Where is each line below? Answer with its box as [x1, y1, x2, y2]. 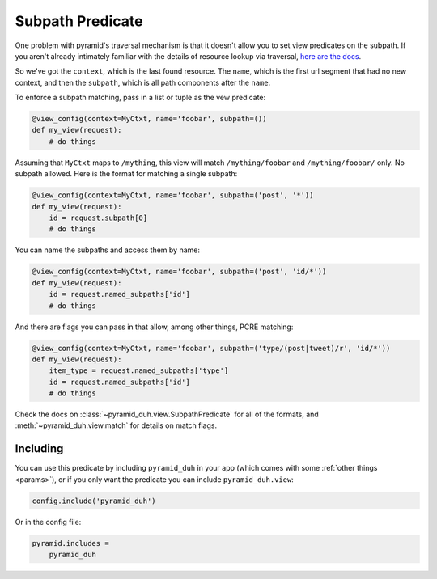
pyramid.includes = [32, 539, 109, 547]
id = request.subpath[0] [49, 213, 148, 222]
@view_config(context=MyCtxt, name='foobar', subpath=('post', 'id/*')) [32, 267, 327, 277]
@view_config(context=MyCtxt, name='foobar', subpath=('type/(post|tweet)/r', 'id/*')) [32, 344, 391, 353]
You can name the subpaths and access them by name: [15, 245, 200, 255]
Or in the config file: [15, 517, 82, 526]
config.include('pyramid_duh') [32, 496, 157, 505]
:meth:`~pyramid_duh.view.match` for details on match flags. [15, 421, 218, 430]
